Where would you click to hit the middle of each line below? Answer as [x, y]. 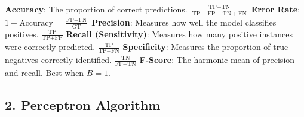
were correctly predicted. [50, 47]
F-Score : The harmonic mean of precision [217, 60]
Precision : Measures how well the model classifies [184, 22]
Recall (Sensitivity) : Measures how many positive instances [179, 34]
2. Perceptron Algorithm [83, 105]
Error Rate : [276, 9]
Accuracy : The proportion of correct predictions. [96, 9]
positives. [22, 34]
